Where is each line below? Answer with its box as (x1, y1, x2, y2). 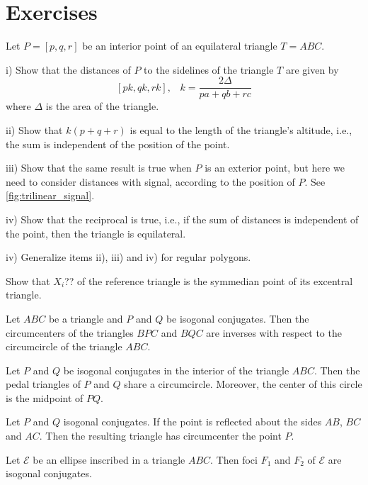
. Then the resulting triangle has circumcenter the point (39, 428, 282, 443)
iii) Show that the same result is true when (6, 160, 192, 175)
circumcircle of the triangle (6, 339, 122, 354)
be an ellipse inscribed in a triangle (33, 452, 185, 467)
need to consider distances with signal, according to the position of (6, 174, 295, 189)
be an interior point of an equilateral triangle (82, 38, 277, 53)
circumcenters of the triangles (6, 325, 134, 340)
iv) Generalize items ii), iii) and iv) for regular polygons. (6, 250, 251, 264)
